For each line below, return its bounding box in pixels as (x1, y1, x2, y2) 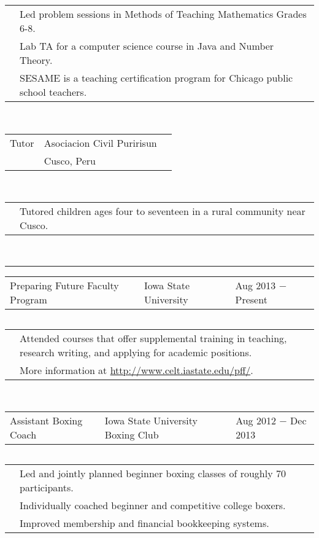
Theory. (20, 53, 53, 67)
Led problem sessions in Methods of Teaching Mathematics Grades (20, 7, 307, 21)
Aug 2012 (236, 413, 276, 428)
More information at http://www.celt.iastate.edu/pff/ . (20, 362, 253, 377)
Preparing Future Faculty (10, 278, 119, 292)
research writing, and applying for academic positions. (20, 345, 252, 359)
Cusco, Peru (44, 153, 96, 168)
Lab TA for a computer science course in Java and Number (20, 39, 274, 53)
